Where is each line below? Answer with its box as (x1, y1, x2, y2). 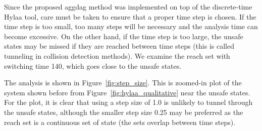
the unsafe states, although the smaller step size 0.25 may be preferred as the (4, 106, 243, 117)
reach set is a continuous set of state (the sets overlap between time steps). (4, 116, 235, 127)
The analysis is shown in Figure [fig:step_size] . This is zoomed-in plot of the (4, 77, 242, 88)
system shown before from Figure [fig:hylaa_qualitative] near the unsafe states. (4, 87, 250, 97)
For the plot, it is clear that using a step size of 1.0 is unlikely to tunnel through (4, 97, 253, 107)
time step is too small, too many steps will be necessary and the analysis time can (4, 21, 258, 32)
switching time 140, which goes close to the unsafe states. (4, 60, 182, 71)
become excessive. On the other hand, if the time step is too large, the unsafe (4, 31, 243, 41)
